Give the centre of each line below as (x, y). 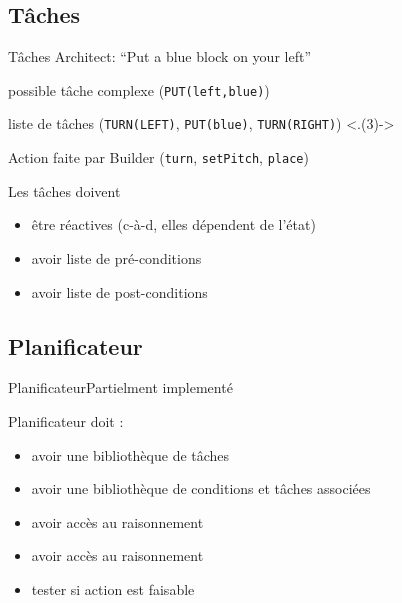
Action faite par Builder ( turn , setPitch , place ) (158, 157)
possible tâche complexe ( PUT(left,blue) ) (139, 89)
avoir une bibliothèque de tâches (130, 454)
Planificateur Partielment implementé (120, 387)
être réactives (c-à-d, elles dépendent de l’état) (173, 224)
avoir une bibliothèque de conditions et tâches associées (201, 488)
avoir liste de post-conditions (119, 291)
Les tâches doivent (64, 190)
